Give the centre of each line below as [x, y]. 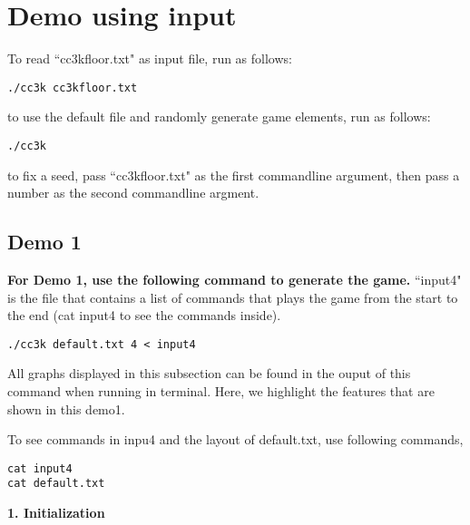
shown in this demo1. [66, 408]
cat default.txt [56, 484]
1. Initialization [56, 513]
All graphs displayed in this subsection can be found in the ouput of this [209, 373]
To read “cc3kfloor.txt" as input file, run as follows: [150, 58]
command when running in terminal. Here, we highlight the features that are [221, 391]
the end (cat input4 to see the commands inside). [144, 315]
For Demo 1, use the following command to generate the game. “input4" [235, 280]
